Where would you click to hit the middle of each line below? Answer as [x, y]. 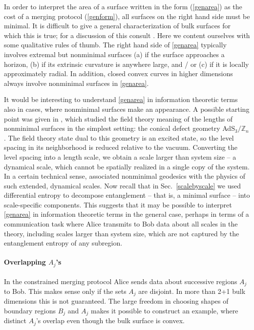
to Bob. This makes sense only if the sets [65, 291]
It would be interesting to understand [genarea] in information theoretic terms [121, 99]
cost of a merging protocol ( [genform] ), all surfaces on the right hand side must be [127, 16]
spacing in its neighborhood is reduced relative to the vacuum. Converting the [121, 147]
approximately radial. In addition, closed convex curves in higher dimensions [118, 73]
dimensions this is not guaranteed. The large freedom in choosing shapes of [116, 301]
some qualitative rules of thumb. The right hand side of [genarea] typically [115, 45]
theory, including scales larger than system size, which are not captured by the [122, 233]
